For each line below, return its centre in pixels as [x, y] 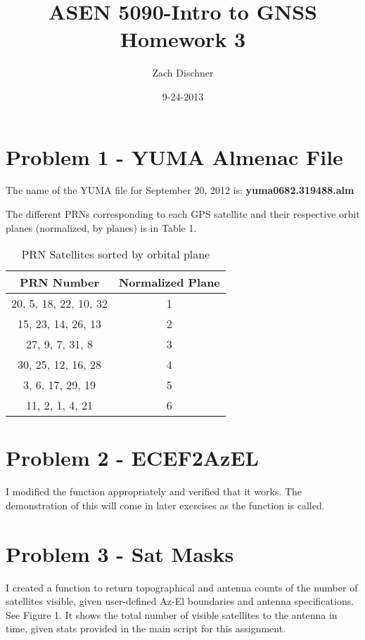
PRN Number [59, 282]
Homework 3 [183, 39]
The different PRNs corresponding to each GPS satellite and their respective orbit [183, 214]
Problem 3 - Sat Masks [120, 553]
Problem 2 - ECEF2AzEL [132, 458]
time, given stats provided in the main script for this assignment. [146, 628]
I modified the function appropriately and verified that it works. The [154, 491]
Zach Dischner [183, 73]
